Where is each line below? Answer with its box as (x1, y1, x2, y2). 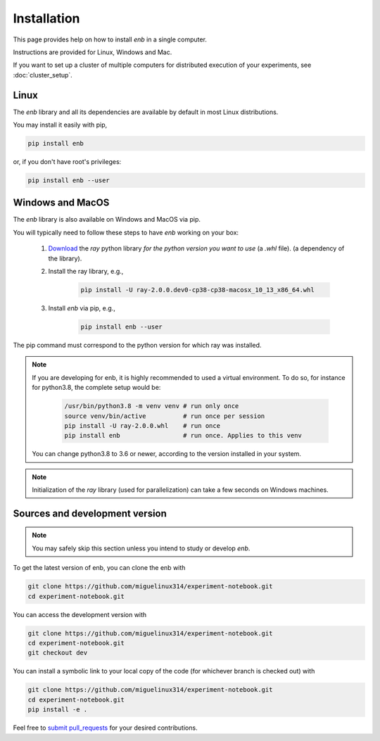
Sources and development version (13, 507, 167, 519)
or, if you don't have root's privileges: (13, 157, 122, 165)
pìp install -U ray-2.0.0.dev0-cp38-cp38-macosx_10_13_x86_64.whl (80, 286, 315, 294)
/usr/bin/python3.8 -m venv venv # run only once (64, 402, 239, 410)
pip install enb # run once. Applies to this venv (64, 431, 303, 440)
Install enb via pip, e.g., (48, 304, 115, 312)
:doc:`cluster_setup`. (13, 70, 73, 79)
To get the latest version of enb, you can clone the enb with (13, 564, 186, 572)
